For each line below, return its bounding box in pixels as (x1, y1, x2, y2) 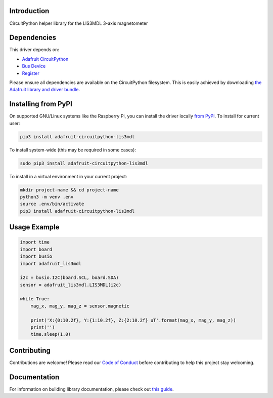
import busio (20, 254, 53, 259)
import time (20, 240, 50, 245)
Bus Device (22, 63, 46, 69)
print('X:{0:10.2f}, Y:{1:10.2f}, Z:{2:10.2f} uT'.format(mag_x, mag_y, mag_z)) (30, 317, 236, 323)
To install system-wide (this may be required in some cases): (9, 147, 136, 153)
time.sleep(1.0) (30, 332, 71, 337)
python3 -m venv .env (20, 194, 74, 200)
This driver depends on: (9, 47, 59, 53)
